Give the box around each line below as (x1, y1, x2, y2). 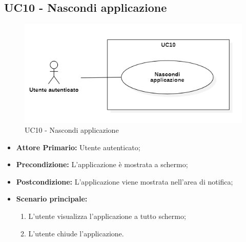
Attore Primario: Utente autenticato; (16, 142, 140, 152)
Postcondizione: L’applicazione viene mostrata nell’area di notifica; (16, 176, 233, 187)
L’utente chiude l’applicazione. (28, 228, 124, 238)
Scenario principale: (16, 193, 88, 204)
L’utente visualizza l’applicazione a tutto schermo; (28, 211, 186, 221)
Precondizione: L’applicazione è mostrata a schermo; (16, 159, 188, 170)
